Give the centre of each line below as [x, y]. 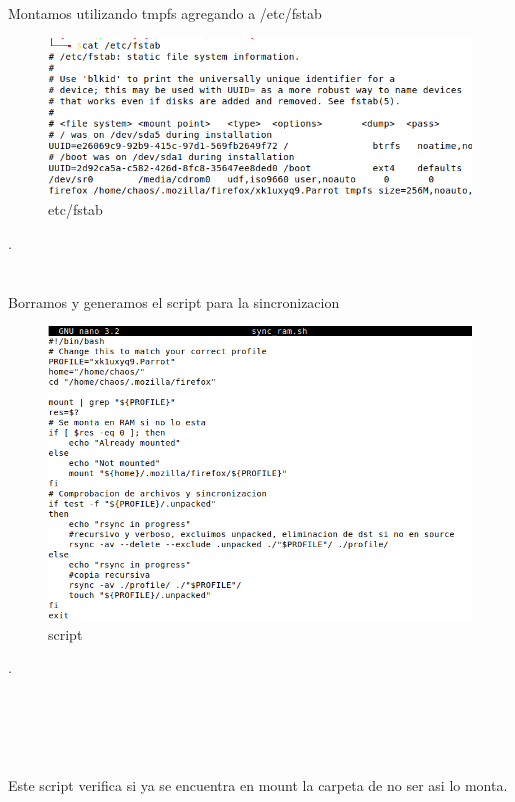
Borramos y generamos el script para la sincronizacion [174, 301]
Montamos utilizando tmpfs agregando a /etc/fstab [165, 13]
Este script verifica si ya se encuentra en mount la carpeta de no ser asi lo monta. [258, 784]
